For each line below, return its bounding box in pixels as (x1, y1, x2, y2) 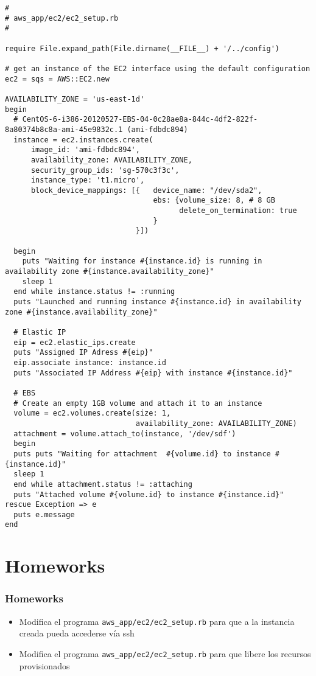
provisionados (19, 659, 70, 672)
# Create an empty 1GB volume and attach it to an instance (13, 399, 262, 408)
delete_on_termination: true (179, 206, 297, 215)
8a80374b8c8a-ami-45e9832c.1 (5, 125, 123, 134)
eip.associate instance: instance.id (13, 358, 166, 367)
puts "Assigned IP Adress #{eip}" (13, 348, 153, 357)
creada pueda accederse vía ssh (19, 627, 135, 639)
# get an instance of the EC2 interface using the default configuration (5, 64, 311, 73)
